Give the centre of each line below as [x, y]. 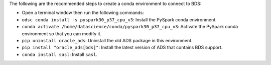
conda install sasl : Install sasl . [60, 54]
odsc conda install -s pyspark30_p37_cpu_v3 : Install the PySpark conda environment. [119, 19]
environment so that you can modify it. [62, 33]
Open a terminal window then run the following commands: [83, 13]
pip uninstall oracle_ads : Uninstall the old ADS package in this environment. [107, 40]
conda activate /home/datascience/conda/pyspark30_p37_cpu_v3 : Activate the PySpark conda [130, 27]
